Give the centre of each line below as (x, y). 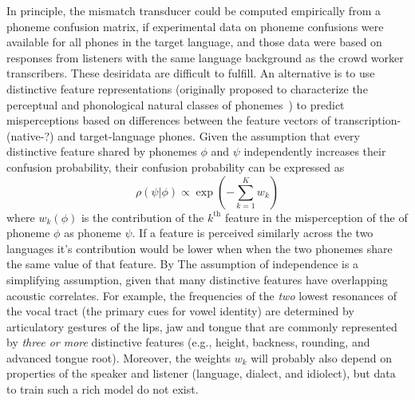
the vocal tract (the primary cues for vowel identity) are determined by (180, 311)
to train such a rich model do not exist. (103, 389)
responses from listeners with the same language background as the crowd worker (205, 57)
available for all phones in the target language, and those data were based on (194, 42)
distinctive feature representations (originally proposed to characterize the (187, 88)
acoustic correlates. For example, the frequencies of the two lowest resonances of (202, 295)
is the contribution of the (142, 217)
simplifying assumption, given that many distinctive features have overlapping (197, 279)
